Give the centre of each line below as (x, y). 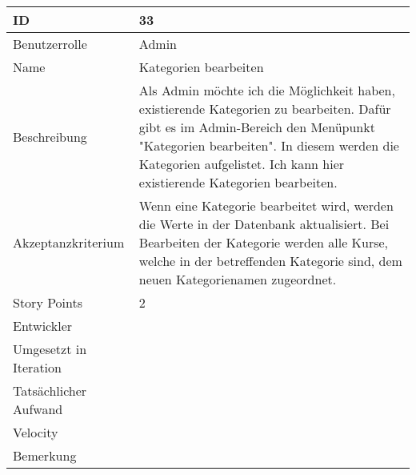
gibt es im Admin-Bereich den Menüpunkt (257, 127)
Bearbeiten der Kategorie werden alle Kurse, (264, 242)
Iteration (37, 367)
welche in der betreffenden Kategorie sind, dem (270, 261)
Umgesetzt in (50, 349)
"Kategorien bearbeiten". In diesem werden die (269, 145)
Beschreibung (50, 136)
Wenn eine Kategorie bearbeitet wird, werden (266, 205)
